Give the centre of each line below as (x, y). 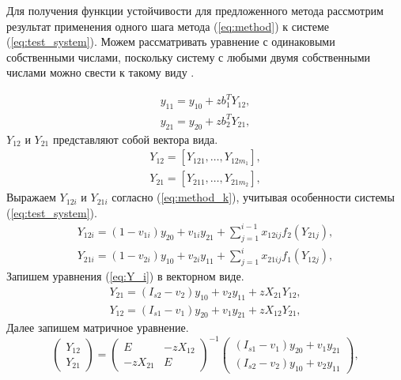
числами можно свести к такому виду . (100, 72)
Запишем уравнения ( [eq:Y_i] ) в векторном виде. (125, 276)
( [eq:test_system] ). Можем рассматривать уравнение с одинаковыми (171, 41)
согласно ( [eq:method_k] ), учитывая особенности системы (253, 197)
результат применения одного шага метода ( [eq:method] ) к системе (168, 26)
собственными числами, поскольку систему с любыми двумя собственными (189, 56)
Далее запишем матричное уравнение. (98, 327)
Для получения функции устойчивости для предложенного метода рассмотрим (195, 10)
